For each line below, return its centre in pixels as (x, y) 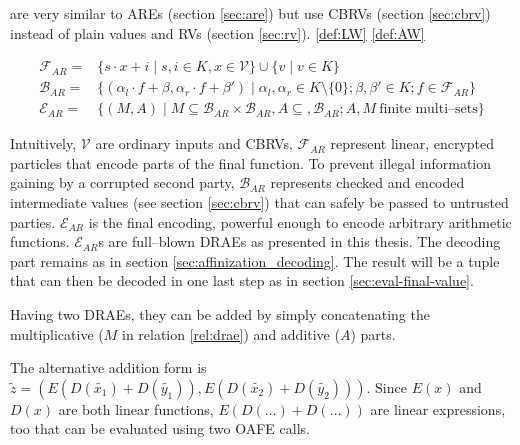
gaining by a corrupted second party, (122, 182)
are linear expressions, (438, 408)
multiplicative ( (57, 333)
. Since (386, 386)
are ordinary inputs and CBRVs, (194, 143)
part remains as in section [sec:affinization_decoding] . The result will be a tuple (255, 260)
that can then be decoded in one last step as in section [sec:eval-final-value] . (242, 280)
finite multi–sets (428, 109)
